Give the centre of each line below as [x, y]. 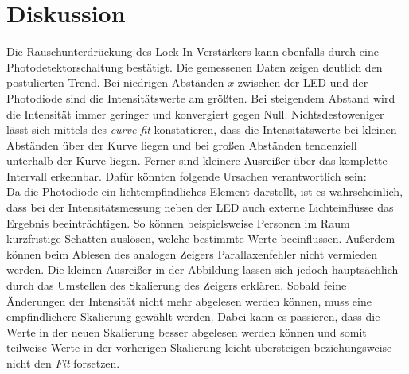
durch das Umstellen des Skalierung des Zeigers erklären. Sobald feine [177, 285]
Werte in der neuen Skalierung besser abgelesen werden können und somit [187, 331]
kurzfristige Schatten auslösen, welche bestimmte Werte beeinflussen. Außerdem [201, 238]
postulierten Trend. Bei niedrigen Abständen [115, 82]
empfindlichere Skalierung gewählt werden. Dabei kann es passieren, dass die [193, 316]
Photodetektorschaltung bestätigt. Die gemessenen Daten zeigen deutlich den [195, 66]
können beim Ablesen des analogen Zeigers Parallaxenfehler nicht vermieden [192, 253]
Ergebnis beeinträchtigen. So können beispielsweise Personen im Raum [178, 222]
